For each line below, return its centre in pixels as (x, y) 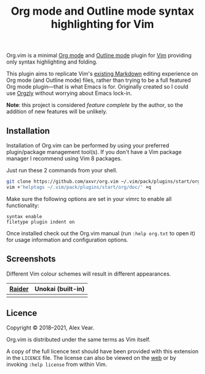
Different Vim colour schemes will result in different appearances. (89, 274)
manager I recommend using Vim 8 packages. (64, 158)
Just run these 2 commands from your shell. (62, 170)
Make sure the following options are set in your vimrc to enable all (89, 199)
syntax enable (24, 216)
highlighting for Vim (103, 24)
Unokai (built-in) (59, 288)
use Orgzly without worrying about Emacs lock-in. (69, 94)
